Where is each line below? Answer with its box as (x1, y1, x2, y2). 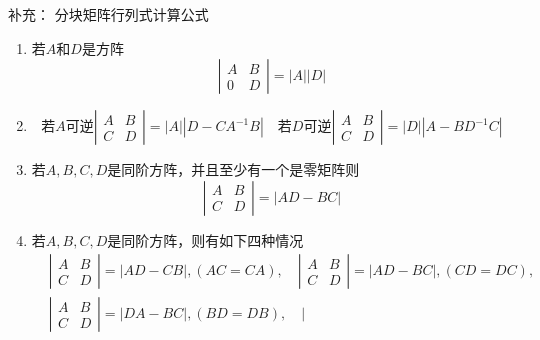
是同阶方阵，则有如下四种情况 (107, 229, 304, 250)
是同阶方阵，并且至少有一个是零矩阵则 (107, 159, 360, 180)
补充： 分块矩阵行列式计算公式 (8, 4, 209, 24)
